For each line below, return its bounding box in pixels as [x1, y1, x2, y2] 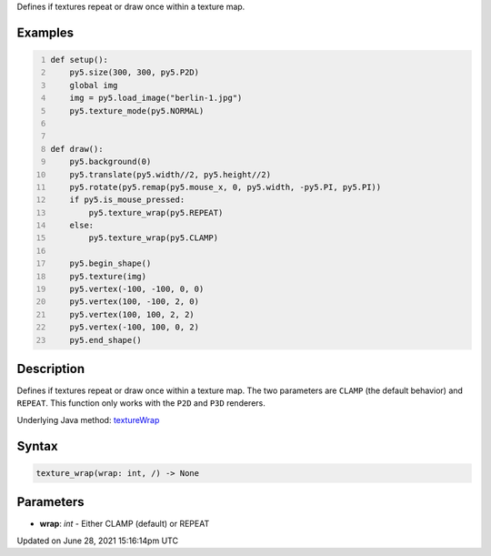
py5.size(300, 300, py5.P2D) [69, 67, 200, 77]
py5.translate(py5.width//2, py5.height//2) [69, 169, 272, 179]
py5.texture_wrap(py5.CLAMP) [88, 233, 218, 243]
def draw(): [50, 144, 104, 154]
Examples [16, 25, 75, 40]
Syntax [16, 438, 58, 454]
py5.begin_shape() [69, 258, 152, 268]
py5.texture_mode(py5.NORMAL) [69, 106, 205, 116]
